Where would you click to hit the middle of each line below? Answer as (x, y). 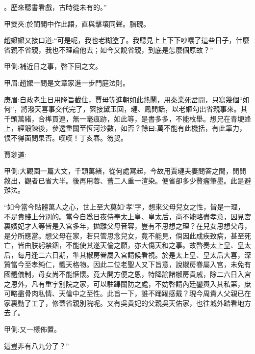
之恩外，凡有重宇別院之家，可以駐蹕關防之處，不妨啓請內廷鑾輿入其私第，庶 (127, 283)
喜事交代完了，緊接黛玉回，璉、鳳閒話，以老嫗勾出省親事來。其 (144, 109)
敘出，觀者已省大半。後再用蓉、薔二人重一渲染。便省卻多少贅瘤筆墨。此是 (124, 180)
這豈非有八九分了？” (37, 345)
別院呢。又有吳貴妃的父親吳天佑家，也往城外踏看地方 (165, 303)
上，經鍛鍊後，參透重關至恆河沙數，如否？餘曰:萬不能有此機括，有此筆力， (125, 128)
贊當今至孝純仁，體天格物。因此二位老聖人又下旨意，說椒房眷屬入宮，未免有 (127, 264)
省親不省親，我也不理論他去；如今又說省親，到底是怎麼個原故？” (109, 49)
